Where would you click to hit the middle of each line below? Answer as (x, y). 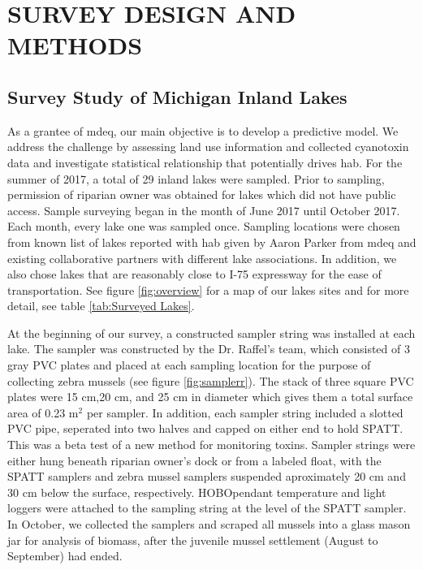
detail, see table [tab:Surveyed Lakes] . (101, 306)
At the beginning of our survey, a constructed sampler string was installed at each (211, 332)
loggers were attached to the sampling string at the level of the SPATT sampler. (207, 508)
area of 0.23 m (43, 412)
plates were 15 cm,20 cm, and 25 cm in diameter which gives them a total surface (210, 397)
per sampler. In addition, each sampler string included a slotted (245, 412)
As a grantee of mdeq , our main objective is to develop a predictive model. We (203, 130)
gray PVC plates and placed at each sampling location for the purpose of (189, 365)
